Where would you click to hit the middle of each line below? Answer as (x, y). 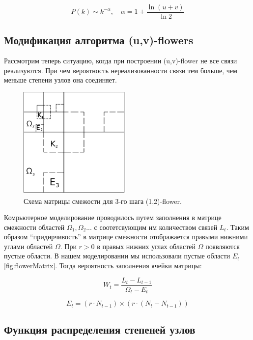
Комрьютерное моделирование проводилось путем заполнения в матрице (113, 217)
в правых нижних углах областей (146, 246)
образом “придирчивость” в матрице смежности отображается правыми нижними (126, 237)
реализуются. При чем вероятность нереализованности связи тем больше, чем (121, 70)
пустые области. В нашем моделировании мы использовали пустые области (117, 256)
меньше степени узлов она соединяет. (60, 80)
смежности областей (34, 227)
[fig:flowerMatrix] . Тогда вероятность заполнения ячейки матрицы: (103, 266)
